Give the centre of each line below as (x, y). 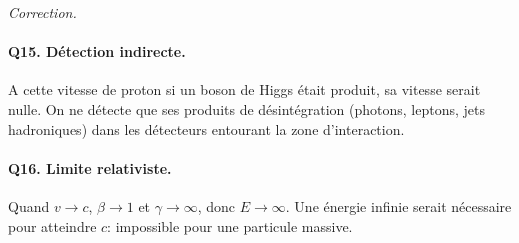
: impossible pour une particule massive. (230, 225)
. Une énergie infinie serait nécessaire (398, 205)
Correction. (42, 12)
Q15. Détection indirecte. (97, 51)
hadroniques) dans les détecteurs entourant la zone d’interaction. (206, 128)
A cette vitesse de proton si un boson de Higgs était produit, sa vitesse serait (244, 89)
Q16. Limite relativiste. (90, 167)
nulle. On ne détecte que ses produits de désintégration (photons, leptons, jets (247, 108)
